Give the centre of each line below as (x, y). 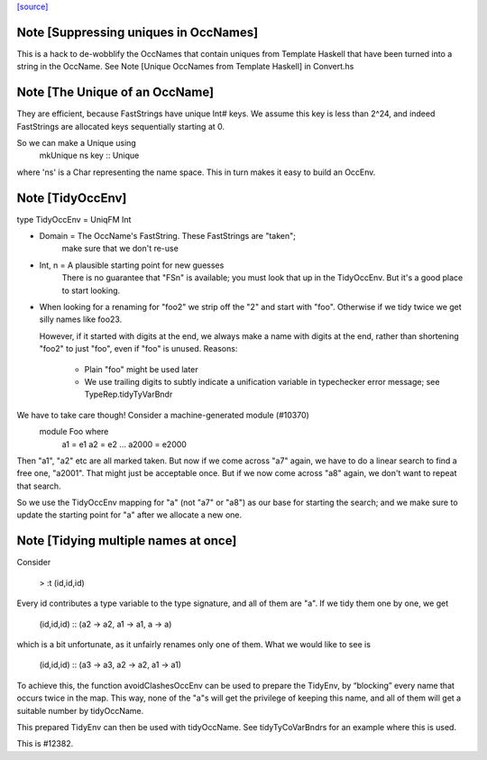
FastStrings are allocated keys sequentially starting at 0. (121, 126)
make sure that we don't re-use (120, 249)
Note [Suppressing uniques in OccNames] (138, 32)
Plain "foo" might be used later (141, 369)
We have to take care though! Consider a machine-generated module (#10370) (163, 415)
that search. (39, 486)
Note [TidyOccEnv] (72, 198)
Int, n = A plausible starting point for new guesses (132, 265)
